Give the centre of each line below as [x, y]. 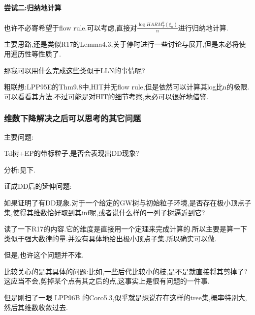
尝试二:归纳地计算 [33, 7]
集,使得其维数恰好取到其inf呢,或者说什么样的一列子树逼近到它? [105, 212]
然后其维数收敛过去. [36, 307]
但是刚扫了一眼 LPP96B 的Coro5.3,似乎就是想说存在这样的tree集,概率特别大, [126, 298]
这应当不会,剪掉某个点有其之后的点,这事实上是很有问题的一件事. [107, 281]
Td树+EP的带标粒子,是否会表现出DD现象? [72, 153]
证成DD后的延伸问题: [38, 186]
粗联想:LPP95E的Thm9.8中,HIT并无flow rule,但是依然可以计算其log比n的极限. [127, 87]
